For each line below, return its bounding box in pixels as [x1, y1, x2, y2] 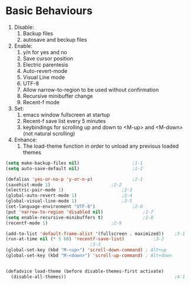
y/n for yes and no [22, 48, 67, 55]
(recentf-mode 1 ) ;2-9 [5, 220, 122, 226]
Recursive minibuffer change [22, 92, 93, 100]
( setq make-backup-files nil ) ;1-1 [5, 160, 143, 166]
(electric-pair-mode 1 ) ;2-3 [5, 187, 133, 193]
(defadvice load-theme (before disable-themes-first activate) [5, 268, 164, 274]
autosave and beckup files [22, 36, 87, 43]
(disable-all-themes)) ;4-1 [11, 274, 185, 280]
